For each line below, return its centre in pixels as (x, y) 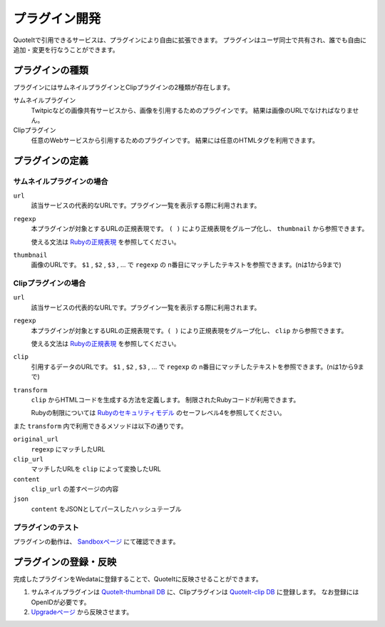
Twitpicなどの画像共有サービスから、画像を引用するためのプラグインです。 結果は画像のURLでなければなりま (192, 110)
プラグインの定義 (51, 160)
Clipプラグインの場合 (50, 283)
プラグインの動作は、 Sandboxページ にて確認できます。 (96, 541)
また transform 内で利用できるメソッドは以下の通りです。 (101, 426)
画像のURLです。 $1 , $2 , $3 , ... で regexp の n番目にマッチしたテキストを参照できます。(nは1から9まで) (186, 265)
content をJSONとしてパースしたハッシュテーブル (106, 509)
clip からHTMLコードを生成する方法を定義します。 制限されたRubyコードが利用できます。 (165, 399)
